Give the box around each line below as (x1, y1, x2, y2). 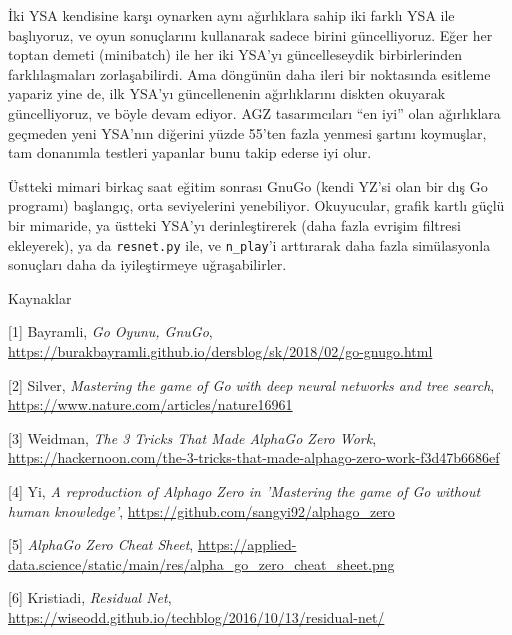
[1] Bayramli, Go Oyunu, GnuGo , (8, 321, 213, 342)
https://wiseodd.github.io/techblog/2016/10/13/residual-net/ (8, 606, 385, 627)
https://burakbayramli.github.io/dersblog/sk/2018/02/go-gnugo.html (8, 340, 433, 361)
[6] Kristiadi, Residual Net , (8, 587, 172, 608)
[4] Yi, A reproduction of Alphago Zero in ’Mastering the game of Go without (8, 480, 481, 501)
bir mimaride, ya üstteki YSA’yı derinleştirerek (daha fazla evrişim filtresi (8, 214, 461, 235)
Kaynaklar (8, 287, 72, 308)
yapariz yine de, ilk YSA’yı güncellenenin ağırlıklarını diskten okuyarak (8, 83, 446, 104)
